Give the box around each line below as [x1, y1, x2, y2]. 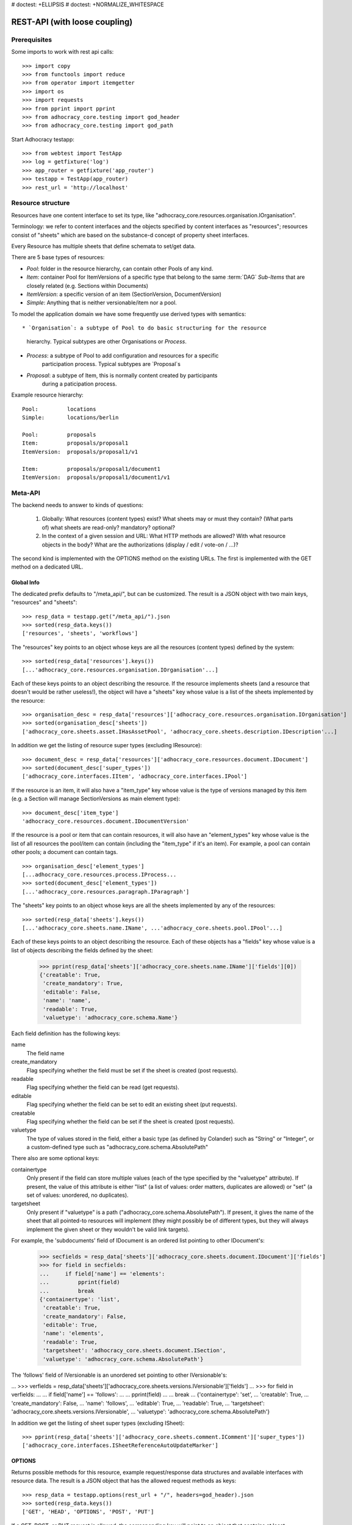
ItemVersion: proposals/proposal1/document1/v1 [22, 473, 170, 481]
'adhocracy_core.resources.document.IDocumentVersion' [22, 818, 190, 825]
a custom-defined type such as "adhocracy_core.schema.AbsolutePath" [26, 1144, 209, 1151]
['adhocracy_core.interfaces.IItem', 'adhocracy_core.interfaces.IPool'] [22, 773, 248, 780]
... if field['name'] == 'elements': [39, 1270, 165, 1277]
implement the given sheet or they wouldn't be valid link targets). [26, 1225, 190, 1233]
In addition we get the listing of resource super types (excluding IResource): [11, 742, 203, 749]
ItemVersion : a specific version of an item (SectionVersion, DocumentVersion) [26, 290, 222, 298]
